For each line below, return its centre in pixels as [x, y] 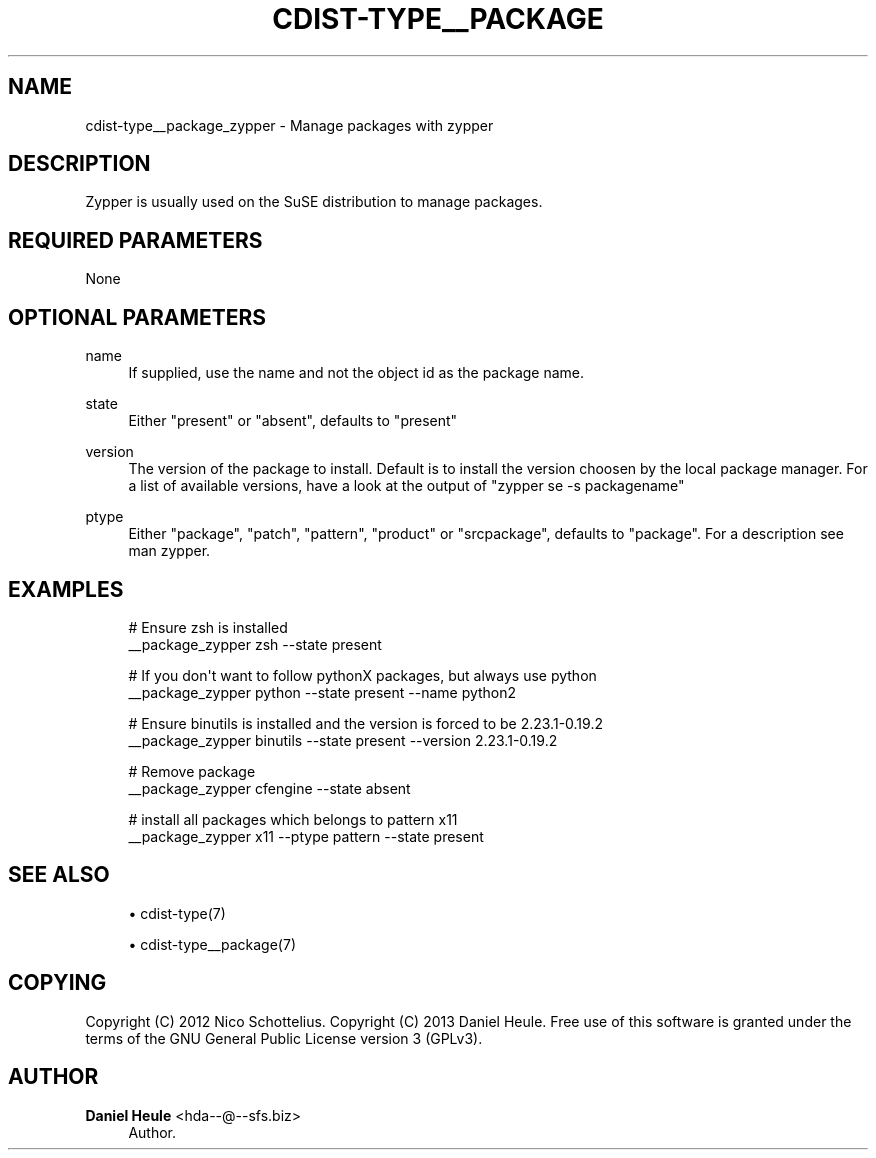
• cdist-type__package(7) [212, 944]
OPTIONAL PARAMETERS [137, 317]
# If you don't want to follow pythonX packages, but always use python [362, 675]
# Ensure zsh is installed [208, 627]
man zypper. [169, 551]
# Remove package [192, 771]
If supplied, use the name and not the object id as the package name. [356, 373]
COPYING [57, 983]
